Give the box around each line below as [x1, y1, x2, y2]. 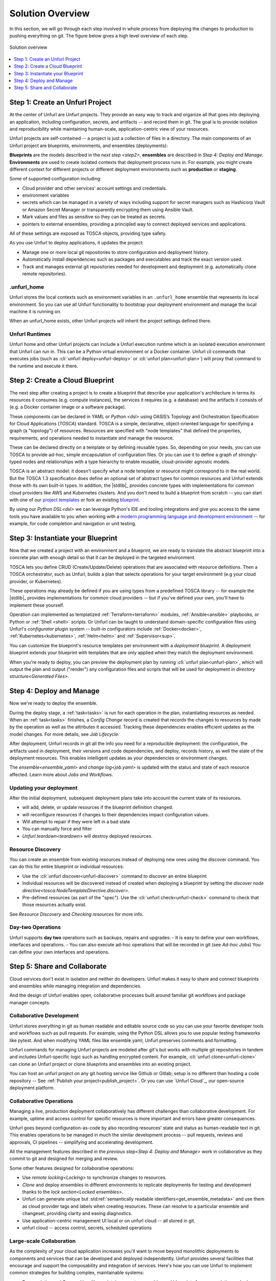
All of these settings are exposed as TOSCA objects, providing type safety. [9, 231, 167, 237]
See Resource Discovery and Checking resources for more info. [9, 911, 144, 917]
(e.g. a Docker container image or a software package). [9, 404, 126, 410]
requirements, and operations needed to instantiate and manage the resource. [9, 435, 174, 441]
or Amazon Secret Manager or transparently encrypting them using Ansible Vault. [22, 206, 194, 213]
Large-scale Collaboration [9, 1237, 76, 1245]
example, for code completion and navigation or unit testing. [9, 521, 136, 527]
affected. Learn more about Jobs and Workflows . [9, 771, 113, 777]
